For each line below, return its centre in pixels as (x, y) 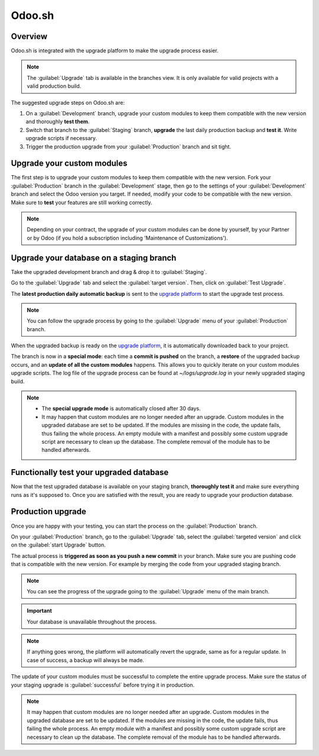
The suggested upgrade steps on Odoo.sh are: (68, 102)
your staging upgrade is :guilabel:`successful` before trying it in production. (103, 685)
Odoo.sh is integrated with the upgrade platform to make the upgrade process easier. (115, 51)
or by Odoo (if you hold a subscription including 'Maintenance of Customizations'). (127, 238)
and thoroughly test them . (58, 122)
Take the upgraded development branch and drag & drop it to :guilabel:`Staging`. (109, 272)
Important (40, 611)
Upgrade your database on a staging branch (94, 258)
